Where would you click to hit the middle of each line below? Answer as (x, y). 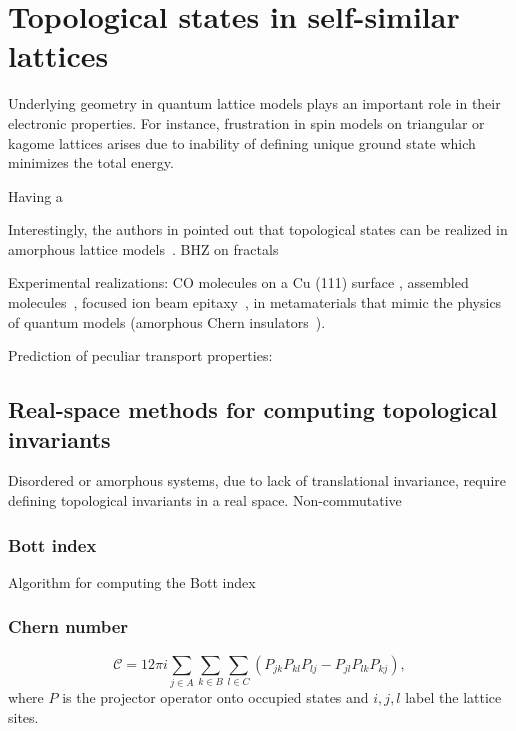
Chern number (68, 626)
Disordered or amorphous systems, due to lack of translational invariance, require (257, 480)
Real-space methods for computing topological (253, 409)
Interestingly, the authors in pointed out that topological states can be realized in (258, 229)
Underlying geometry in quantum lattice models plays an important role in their (254, 103)
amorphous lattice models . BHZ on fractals (143, 248)
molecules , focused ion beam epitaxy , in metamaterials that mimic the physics (255, 302)
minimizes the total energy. (91, 162)
